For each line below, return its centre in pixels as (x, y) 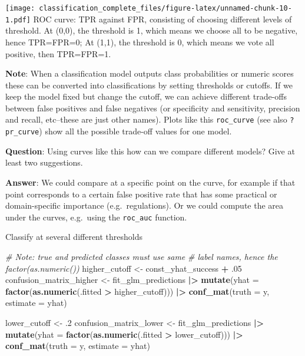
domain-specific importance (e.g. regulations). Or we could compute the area (145, 205)
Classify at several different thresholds (74, 237)
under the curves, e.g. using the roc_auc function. (96, 217)
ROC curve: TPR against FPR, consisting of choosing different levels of (163, 19)
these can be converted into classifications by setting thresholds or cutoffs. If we (149, 85)
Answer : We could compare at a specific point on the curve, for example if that (150, 182)
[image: (20, 8)
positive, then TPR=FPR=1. (58, 53)
